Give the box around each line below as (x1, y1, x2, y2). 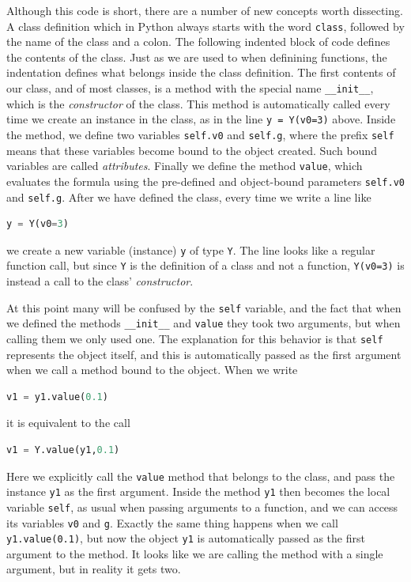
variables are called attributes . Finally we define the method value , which (6, 157, 363, 174)
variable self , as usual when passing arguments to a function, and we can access (6, 498, 398, 515)
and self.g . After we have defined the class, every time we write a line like (6, 188, 371, 205)
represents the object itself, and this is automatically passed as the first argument (6, 346, 402, 362)
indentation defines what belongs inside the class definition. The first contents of (6, 64, 396, 81)
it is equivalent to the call (6, 414, 130, 431)
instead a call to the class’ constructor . (6, 273, 194, 289)
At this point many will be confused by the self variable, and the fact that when (6, 299, 402, 316)
